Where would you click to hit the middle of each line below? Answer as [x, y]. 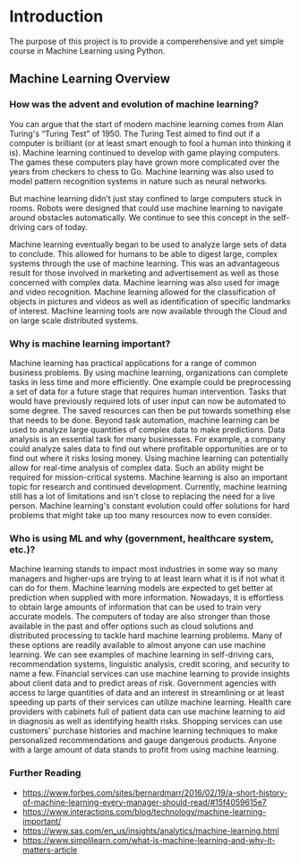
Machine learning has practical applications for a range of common [133, 363]
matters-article [50, 850]
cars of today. [62, 226]
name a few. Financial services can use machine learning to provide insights [150, 674]
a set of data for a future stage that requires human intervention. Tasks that [148, 391]
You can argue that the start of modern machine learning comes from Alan [146, 124]
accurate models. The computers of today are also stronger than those [140, 617]
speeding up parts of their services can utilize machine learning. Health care [150, 702]
